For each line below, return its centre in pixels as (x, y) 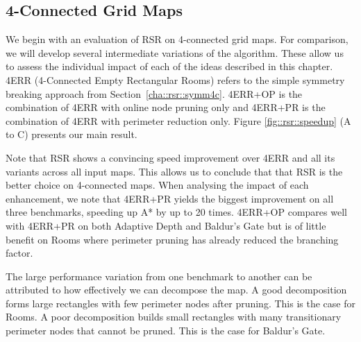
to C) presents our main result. (72, 134)
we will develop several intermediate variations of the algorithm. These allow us (175, 52)
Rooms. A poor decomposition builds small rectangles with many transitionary (174, 317)
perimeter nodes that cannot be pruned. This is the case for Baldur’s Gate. (166, 331)
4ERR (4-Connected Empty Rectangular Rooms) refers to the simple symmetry (175, 79)
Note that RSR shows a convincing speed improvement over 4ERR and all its (170, 157)
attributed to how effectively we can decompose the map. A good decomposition (176, 290)
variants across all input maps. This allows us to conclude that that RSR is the (174, 171)
